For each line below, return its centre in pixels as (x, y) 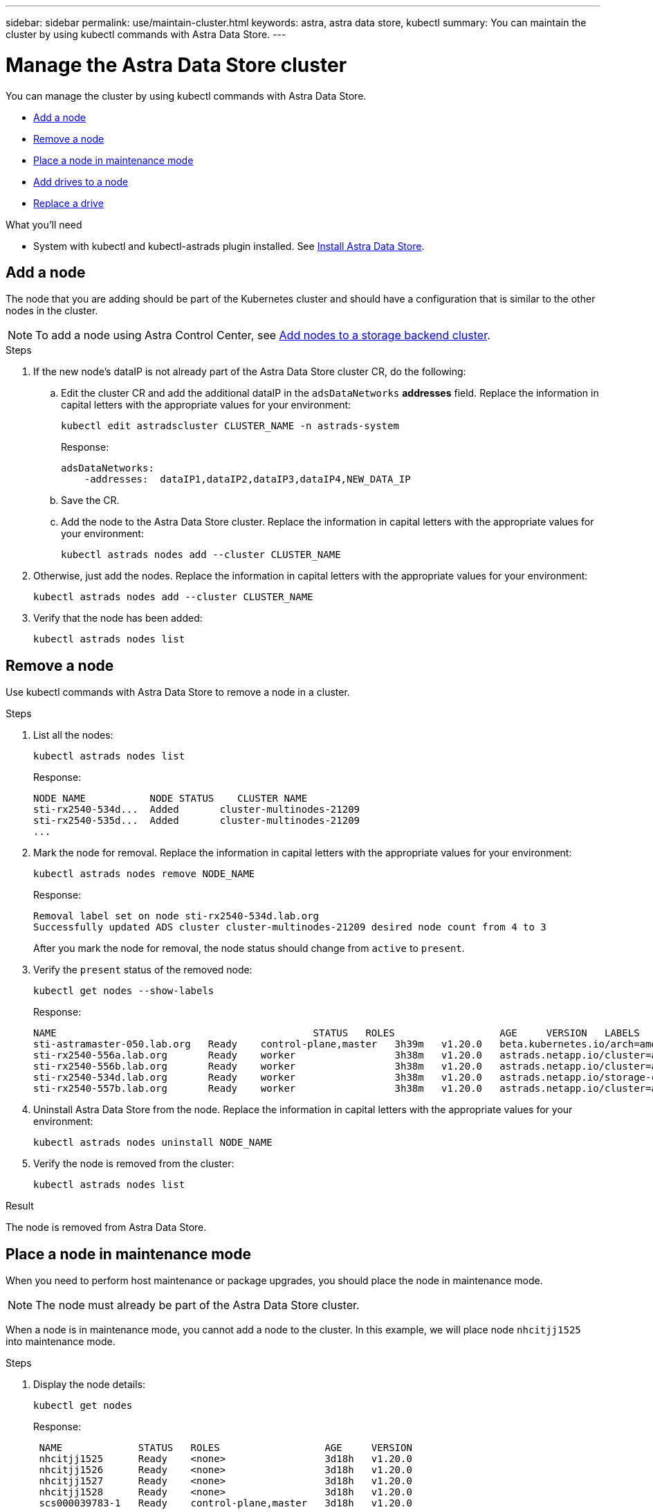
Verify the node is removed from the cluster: (134, 1164)
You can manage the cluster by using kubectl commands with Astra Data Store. (186, 96)
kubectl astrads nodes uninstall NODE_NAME (153, 1143)
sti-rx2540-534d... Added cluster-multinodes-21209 (197, 810)
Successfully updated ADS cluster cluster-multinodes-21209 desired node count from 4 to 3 (290, 927)
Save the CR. (90, 501)
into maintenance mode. (61, 1342)
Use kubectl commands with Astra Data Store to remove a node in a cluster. (178, 692)
